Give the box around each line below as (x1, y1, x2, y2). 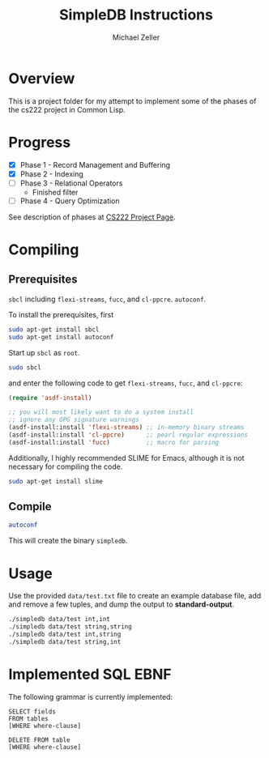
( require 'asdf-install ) (8, 394, 92, 402)
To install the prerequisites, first (8, 309, 114, 319)
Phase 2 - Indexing (19, 168, 83, 179)
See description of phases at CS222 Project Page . (8, 212, 176, 222)
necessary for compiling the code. (8, 462, 123, 471)
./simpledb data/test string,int (8, 637, 122, 645)
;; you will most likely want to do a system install (8, 408, 194, 416)
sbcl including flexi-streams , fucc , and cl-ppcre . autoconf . (8, 294, 207, 304)
